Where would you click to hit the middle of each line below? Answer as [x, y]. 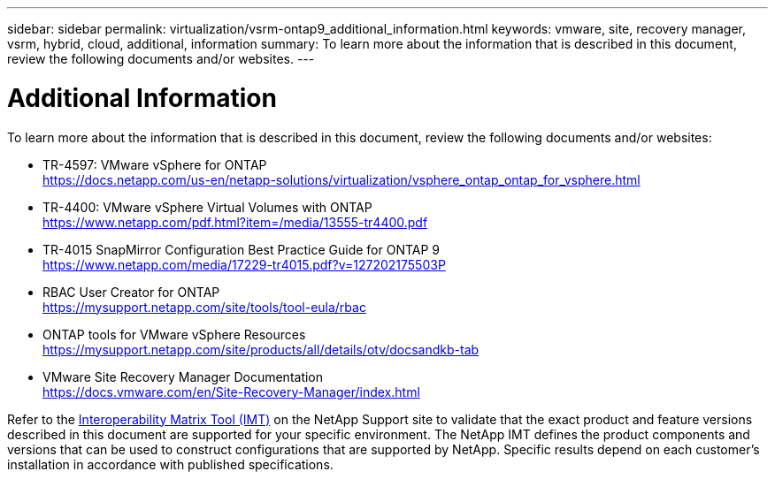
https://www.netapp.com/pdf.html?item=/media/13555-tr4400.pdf [235, 222]
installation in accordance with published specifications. [170, 464]
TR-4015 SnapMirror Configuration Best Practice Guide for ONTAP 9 [242, 249]
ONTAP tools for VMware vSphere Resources [174, 334]
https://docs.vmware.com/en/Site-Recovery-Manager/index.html [231, 392]
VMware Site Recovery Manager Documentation [183, 376]
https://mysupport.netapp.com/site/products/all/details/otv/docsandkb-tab [261, 349]
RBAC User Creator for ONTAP [131, 292]
